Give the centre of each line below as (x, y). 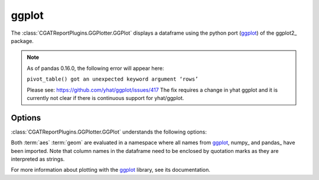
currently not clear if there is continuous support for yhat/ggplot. (105, 98)
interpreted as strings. (38, 159)
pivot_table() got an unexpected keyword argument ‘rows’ (113, 79)
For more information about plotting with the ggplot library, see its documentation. (111, 170)
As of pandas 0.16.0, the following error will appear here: (96, 68)
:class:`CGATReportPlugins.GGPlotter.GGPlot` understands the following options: (109, 132)
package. (22, 41)
